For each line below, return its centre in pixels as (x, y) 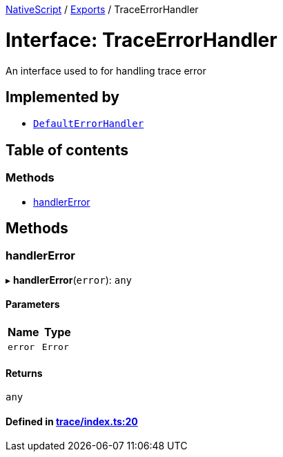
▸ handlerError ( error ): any (69, 280)
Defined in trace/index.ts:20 (72, 421)
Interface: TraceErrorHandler (141, 40)
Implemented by (62, 97)
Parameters (33, 304)
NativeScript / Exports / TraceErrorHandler (102, 9)
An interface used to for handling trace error (106, 70)
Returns (24, 373)
